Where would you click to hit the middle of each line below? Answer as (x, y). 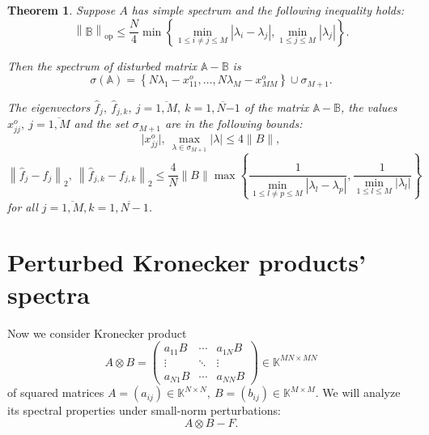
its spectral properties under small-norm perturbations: (144, 410)
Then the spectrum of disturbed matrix (102, 65)
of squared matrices (56, 392)
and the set (101, 124)
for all (23, 206)
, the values (369, 107)
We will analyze (361, 392)
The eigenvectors (49, 107)
